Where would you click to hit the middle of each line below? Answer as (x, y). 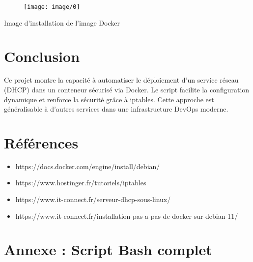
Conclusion (42, 56)
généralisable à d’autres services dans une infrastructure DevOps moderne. (116, 109)
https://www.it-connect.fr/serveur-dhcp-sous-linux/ (93, 199)
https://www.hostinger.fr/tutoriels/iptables (81, 183)
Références (41, 142)
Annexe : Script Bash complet (108, 249)
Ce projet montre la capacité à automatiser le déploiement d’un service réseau (121, 80)
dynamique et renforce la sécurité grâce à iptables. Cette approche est (109, 99)
